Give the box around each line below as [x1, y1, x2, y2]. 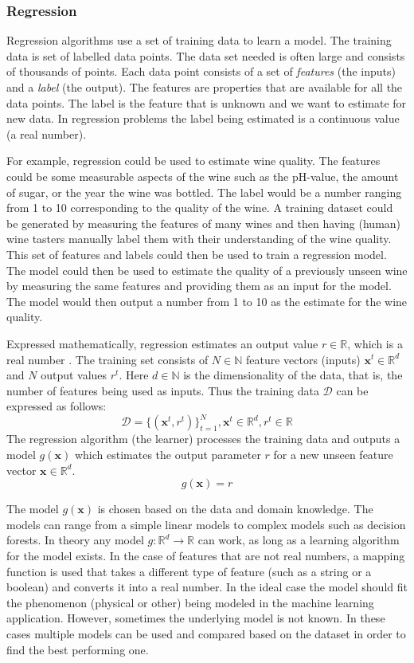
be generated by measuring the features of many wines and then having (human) [6, 214, 401, 231]
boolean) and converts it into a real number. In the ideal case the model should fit [6, 579, 408, 595]
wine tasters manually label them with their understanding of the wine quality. [6, 230, 392, 247]
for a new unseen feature [273, 445, 393, 462]
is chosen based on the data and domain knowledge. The [97, 500, 373, 517]
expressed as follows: [6, 398, 107, 414]
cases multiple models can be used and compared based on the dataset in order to [6, 625, 406, 641]
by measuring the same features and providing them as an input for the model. [6, 277, 392, 294]
